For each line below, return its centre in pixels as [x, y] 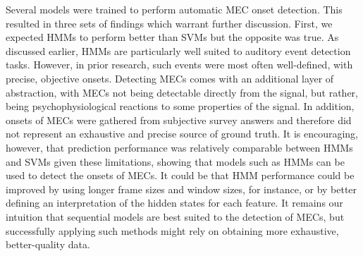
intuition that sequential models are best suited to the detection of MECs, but [175, 216]
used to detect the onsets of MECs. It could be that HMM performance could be [180, 175]
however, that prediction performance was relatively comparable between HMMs [179, 147]
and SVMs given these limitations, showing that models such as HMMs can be [175, 161]
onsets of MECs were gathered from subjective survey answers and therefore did [179, 120]
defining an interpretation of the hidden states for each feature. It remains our [174, 203]
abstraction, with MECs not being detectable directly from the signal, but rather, [182, 92]
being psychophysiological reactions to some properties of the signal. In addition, [180, 106]
